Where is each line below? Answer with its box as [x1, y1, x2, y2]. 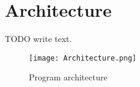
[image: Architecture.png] [29, 53, 136, 62]
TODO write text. [5, 32, 72, 45]
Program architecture [29, 71, 108, 83]
